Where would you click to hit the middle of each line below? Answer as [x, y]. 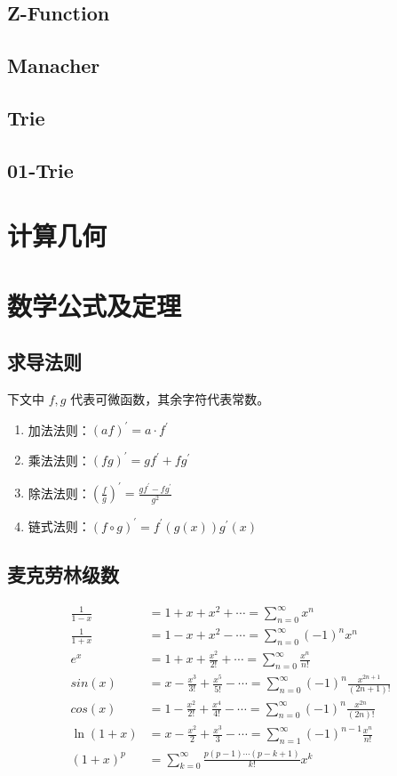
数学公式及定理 [95, 305]
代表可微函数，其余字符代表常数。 [170, 399]
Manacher [54, 65]
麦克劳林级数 [63, 574]
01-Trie [40, 170]
